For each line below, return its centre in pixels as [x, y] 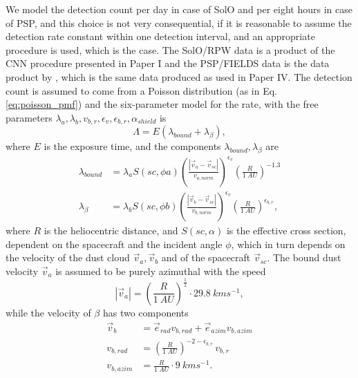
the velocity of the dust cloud [68, 257]
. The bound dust [304, 257]
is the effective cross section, [286, 230]
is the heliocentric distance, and [111, 230]
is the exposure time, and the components [132, 146]
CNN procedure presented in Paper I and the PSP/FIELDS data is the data [168, 63]
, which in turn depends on [288, 244]
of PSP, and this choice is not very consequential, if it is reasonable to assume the [179, 22]
